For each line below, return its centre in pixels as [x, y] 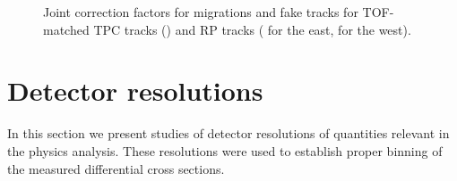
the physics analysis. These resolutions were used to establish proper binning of [225, 150]
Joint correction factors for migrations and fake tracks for [201, 12]
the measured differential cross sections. [116, 168]
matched [66, 29]
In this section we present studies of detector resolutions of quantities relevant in [228, 133]
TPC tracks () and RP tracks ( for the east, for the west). [252, 29]
